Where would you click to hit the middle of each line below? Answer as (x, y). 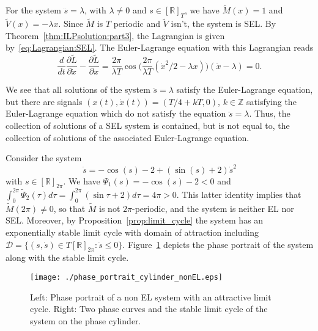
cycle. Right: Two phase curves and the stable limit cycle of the (149, 309)
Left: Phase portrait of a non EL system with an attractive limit (151, 296)
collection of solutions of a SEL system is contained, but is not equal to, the (148, 125)
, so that (69, 208)
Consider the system (44, 158)
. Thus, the (270, 113)
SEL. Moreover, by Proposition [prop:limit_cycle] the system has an (135, 220)
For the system (33, 10)
